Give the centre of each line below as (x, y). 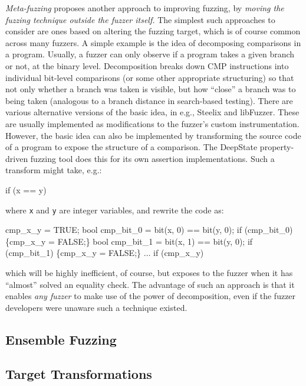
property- (277, 147)
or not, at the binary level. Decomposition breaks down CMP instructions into (147, 65)
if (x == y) (26, 189)
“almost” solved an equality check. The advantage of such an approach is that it (150, 284)
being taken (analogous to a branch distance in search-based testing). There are (149, 100)
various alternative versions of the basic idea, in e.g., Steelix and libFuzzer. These (152, 112)
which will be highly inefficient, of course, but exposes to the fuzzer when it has (149, 272)
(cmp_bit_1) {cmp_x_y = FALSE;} (73, 253)
